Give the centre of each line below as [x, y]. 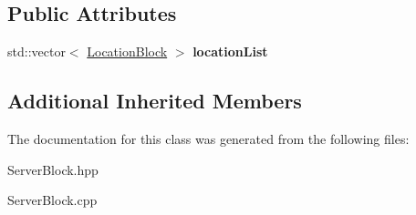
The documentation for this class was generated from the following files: [208, 138]
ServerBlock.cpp [52, 200]
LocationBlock [127, 51]
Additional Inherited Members [155, 101]
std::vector [36, 51]
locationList [230, 51]
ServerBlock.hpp [53, 169]
